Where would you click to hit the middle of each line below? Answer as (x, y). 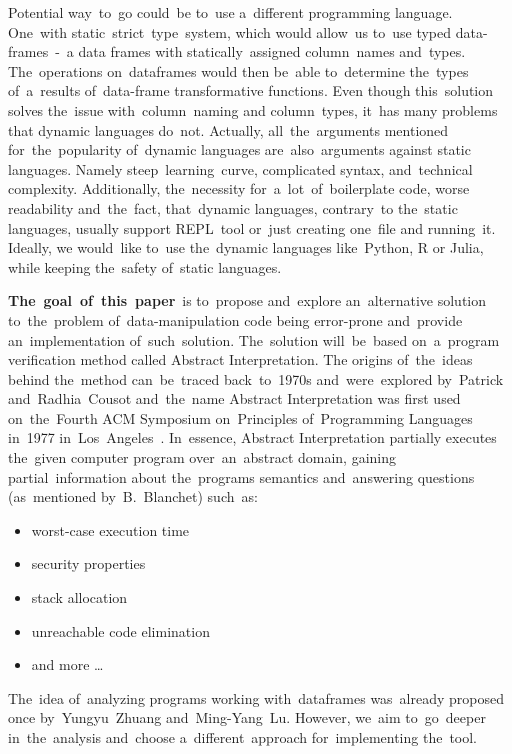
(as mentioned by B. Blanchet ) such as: (133, 496)
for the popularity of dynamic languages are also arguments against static (239, 149)
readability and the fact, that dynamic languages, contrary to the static (233, 207)
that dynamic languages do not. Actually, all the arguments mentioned (228, 129)
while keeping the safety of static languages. (145, 266)
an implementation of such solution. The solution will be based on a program (254, 339)
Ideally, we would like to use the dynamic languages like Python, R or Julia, (246, 247)
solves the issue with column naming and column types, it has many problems (253, 109)
